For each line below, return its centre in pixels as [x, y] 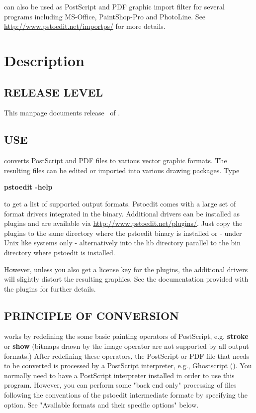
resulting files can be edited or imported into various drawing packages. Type [122, 170]
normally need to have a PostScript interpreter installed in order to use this [119, 375]
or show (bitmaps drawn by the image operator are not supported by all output [127, 346]
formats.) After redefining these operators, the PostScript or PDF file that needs [127, 356]
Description [44, 60]
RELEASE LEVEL [54, 92]
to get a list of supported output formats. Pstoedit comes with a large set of [120, 203]
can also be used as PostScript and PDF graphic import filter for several [114, 6]
